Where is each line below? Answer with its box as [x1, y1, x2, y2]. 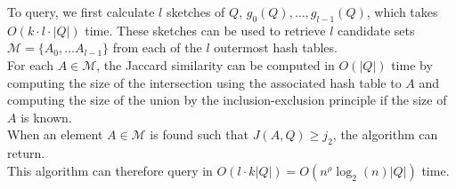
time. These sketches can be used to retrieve [85, 20, 326, 39]
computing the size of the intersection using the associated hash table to [7, 73, 402, 91]
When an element [7, 125, 103, 144]
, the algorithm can [332, 125, 438, 144]
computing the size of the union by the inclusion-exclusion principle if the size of [7, 91, 447, 109]
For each [7, 55, 53, 74]
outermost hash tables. [214, 38, 338, 57]
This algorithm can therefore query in [7, 161, 213, 179]
